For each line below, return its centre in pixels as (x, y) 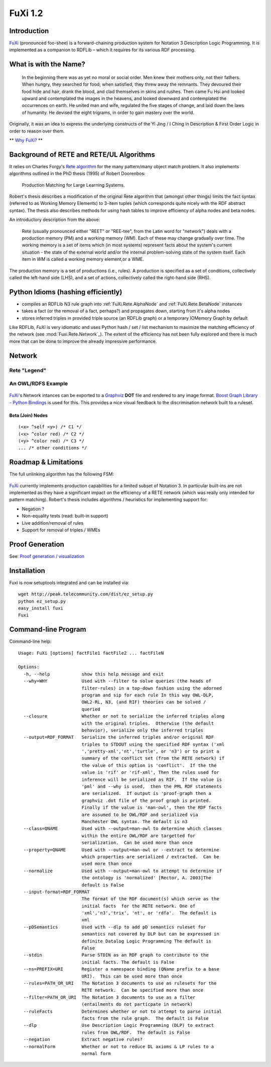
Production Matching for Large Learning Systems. (73, 185)
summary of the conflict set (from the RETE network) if (153, 758)
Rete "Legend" (28, 370)
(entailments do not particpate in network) (137, 1004)
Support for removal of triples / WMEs (61, 530)
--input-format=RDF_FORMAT (56, 892)
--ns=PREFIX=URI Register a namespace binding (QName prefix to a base (121, 969)
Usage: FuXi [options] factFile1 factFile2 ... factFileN (91, 653)
